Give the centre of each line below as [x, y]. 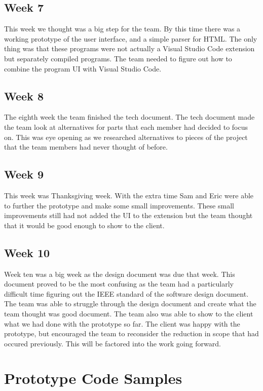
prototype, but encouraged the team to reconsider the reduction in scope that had [131, 333]
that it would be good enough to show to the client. [84, 225]
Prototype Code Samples [93, 378]
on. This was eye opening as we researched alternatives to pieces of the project [126, 137]
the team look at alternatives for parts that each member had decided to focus [126, 127]
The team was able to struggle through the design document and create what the [130, 304]
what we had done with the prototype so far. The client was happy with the [122, 323]
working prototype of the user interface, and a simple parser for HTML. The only [131, 38]
